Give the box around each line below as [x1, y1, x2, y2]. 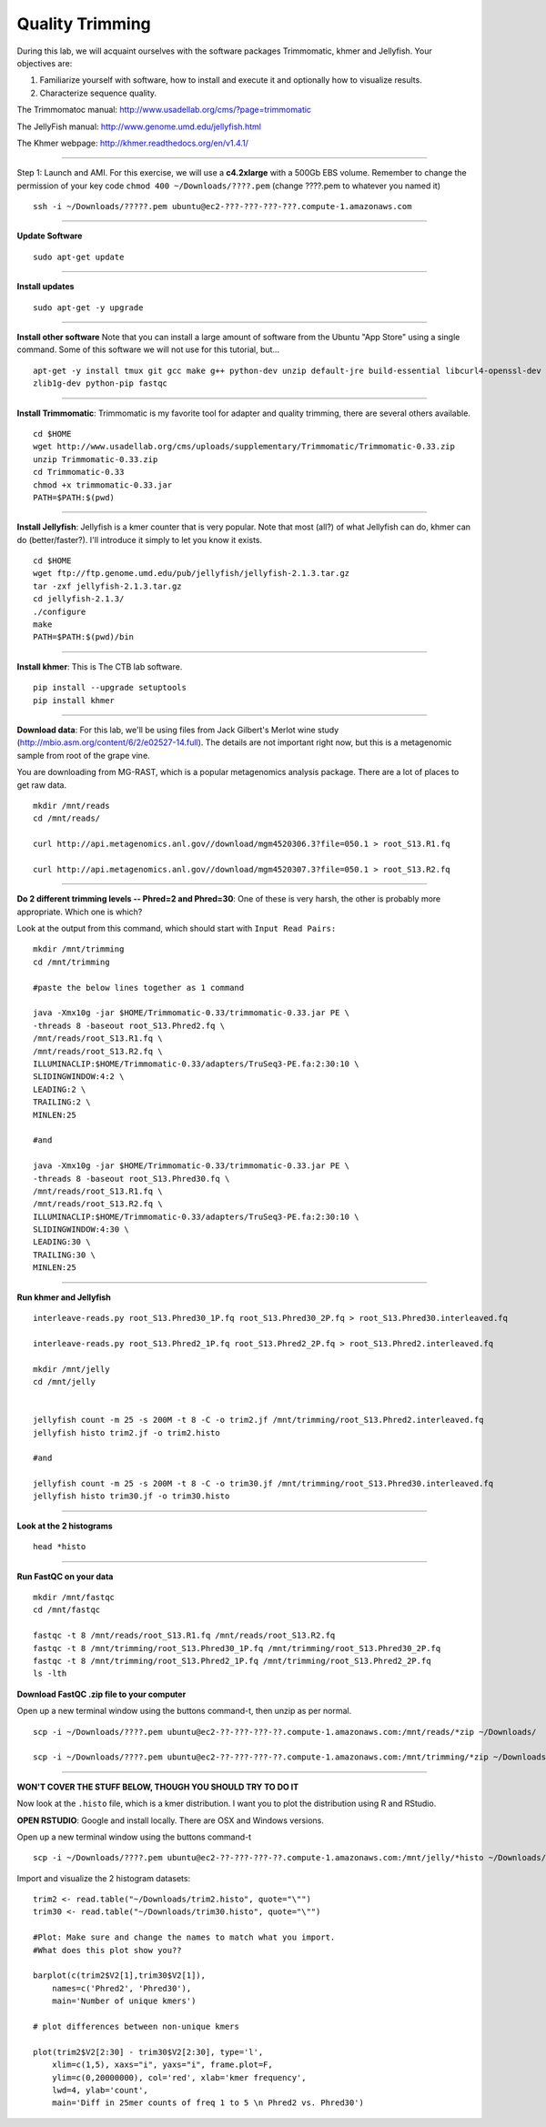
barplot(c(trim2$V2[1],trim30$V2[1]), [33, 1971, 207, 1981]
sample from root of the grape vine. [16, 750, 150, 761]
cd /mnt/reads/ [33, 813, 101, 823]
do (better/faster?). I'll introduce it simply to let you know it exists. [16, 534, 263, 545]
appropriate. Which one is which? [16, 906, 143, 917]
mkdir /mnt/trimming [33, 944, 125, 954]
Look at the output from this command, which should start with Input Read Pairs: [16, 923, 337, 934]
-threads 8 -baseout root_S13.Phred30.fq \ [33, 1174, 230, 1184]
